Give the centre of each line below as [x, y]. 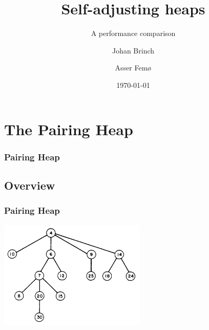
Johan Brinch [133, 50]
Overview [30, 185]
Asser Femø [133, 68]
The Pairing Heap [69, 129]
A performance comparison [133, 33]
